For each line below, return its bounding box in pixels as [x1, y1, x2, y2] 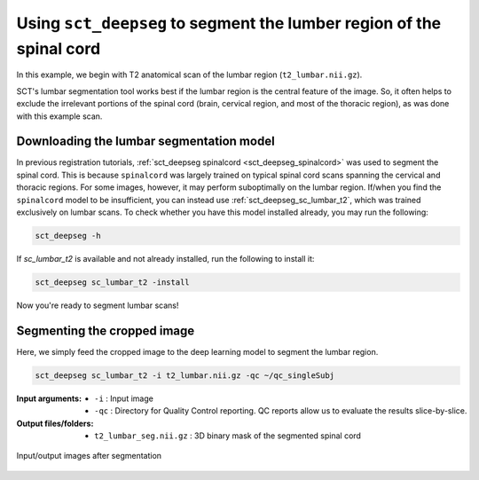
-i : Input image [94, 393, 154, 404]
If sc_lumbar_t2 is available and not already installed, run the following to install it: [16, 253, 315, 264]
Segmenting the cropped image [16, 323, 195, 338]
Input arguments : [16, 393, 82, 404]
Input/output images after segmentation [16, 451, 162, 461]
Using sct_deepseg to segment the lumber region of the [16, 13, 442, 33]
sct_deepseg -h [35, 231, 101, 240]
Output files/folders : [16, 418, 94, 429]
